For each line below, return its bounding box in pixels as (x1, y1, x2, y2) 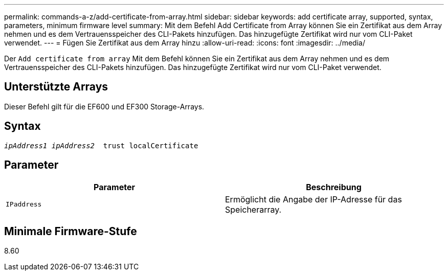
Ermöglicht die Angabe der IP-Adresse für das (225, 194, 402, 204)
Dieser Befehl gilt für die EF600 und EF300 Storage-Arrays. (4, 102, 205, 111)
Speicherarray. (225, 204, 282, 215)
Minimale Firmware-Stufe (4, 224, 137, 238)
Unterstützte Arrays (4, 80, 108, 94)
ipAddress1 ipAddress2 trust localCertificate (4, 141, 198, 150)
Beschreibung (306, 181, 362, 192)
